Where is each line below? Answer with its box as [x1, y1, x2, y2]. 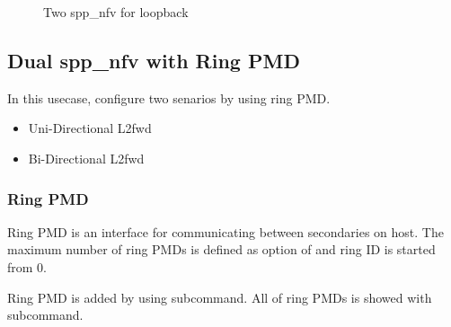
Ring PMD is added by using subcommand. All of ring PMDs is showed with [7, 287, 432, 306]
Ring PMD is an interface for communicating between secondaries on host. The [7, 222, 444, 241]
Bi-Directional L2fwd [28, 148, 145, 167]
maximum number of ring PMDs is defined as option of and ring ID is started [7, 240, 436, 259]
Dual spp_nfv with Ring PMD [7, 46, 300, 74]
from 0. [7, 257, 47, 276]
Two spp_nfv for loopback [43, 3, 189, 21]
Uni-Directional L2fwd [28, 119, 152, 137]
